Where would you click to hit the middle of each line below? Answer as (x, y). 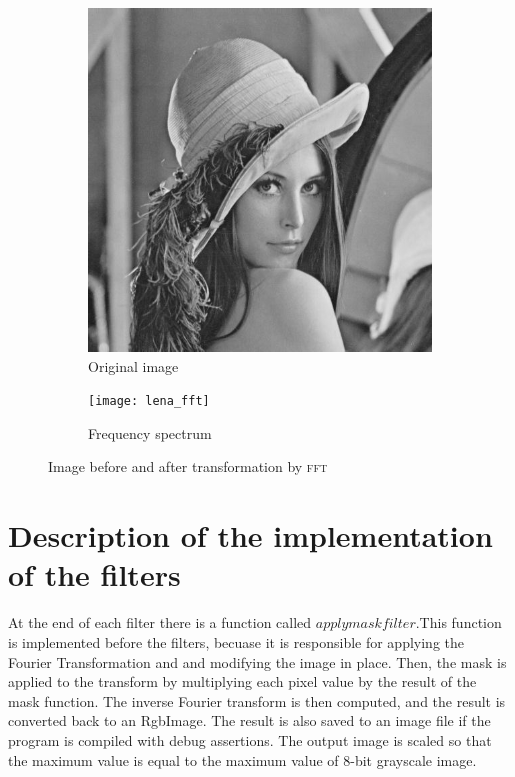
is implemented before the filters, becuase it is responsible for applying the (236, 641)
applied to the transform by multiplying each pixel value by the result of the (242, 681)
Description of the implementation (250, 535)
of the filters (94, 574)
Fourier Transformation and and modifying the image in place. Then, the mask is (257, 661)
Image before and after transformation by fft (188, 466)
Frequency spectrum (150, 432)
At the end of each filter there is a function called (160, 622)
